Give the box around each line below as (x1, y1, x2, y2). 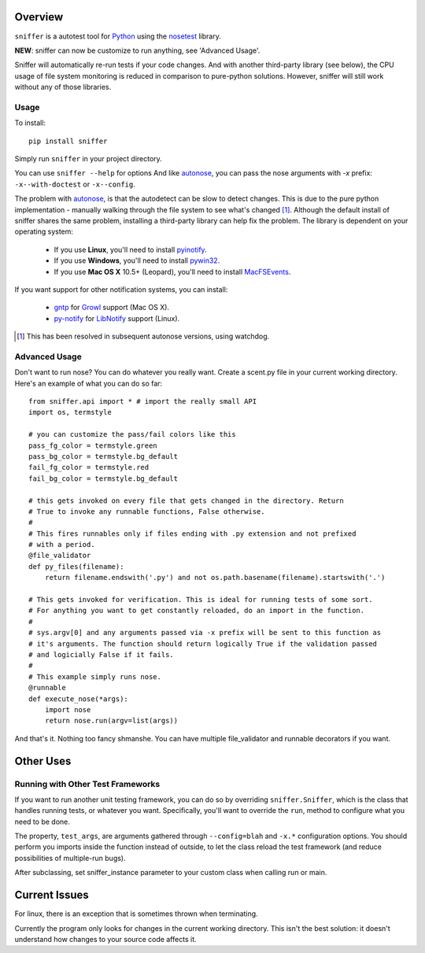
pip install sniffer (28, 136, 108, 146)
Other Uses (14, 754, 72, 767)
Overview (14, 10, 64, 24)
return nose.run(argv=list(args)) (44, 716, 179, 726)
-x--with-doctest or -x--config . (14, 179, 135, 189)
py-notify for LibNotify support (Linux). (54, 313, 180, 323)
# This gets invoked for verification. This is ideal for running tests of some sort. (28, 595, 373, 604)
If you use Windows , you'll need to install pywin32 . (54, 256, 220, 265)
